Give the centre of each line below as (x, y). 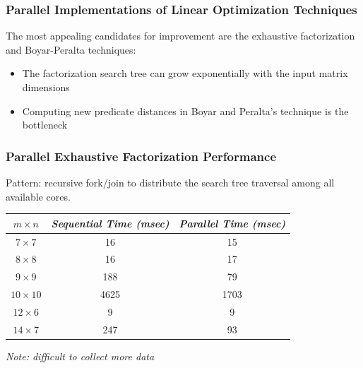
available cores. (38, 196)
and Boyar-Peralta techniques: (71, 49)
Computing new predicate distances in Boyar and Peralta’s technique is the (185, 111)
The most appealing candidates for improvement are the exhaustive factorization (180, 36)
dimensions (46, 87)
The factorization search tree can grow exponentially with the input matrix (185, 73)
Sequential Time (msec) (110, 223)
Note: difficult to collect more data (80, 356)
